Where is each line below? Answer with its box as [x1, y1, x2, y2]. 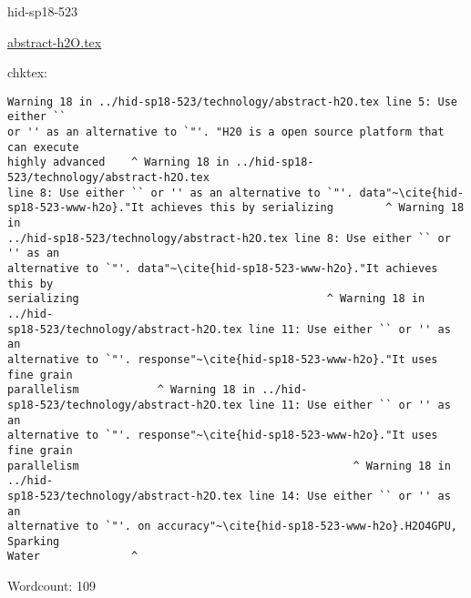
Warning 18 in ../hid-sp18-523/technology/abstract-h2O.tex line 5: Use [7, 95, 457, 108]
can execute [7, 140, 79, 154]
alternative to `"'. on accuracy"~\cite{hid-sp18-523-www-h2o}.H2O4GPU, [7, 520, 457, 533]
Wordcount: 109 [7, 576, 96, 595]
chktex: [7, 63, 47, 82]
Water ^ [7, 550, 138, 563]
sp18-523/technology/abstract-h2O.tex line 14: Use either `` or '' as [7, 489, 451, 502]
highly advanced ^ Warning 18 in [7, 156, 230, 169]
